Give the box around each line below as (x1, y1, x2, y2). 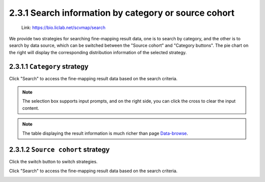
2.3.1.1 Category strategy (9, 62, 89, 71)
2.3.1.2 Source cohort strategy (9, 146, 110, 154)
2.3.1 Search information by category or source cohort (9, 7, 235, 18)
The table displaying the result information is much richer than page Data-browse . (22, 130, 188, 136)
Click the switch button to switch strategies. (9, 159, 98, 165)
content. (22, 105, 39, 111)
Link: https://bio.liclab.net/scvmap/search (21, 25, 106, 30)
